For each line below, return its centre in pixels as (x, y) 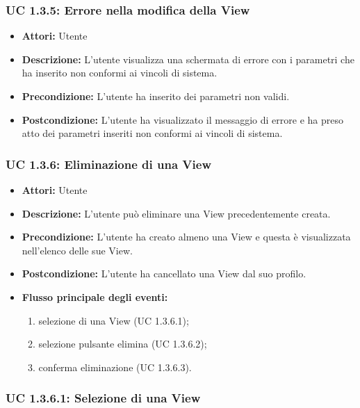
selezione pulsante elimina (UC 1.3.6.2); (123, 344)
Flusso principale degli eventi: (95, 296)
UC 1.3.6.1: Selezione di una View (103, 398)
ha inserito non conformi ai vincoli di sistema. (120, 73)
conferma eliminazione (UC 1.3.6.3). (115, 367)
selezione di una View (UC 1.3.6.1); (114, 320)
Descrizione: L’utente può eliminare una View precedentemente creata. (176, 213)
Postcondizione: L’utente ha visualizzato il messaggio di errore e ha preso (182, 119)
